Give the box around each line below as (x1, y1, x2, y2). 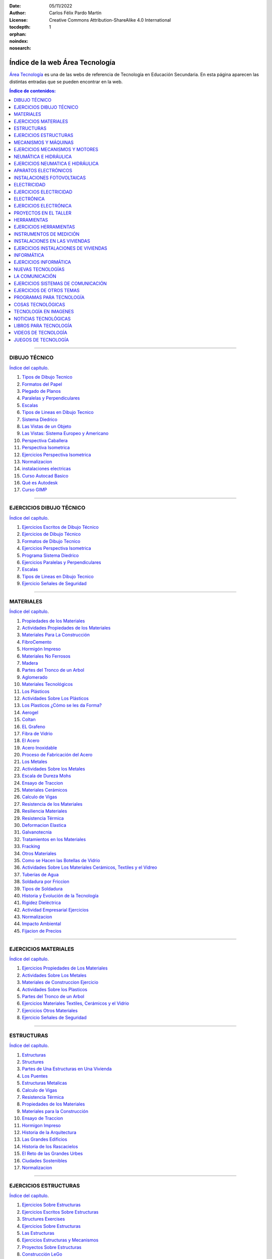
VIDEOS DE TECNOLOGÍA (14, 330, 67, 336)
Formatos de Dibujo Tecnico (22, 538, 81, 544)
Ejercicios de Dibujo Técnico (22, 531, 81, 537)
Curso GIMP (22, 486, 47, 493)
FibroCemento (22, 639, 52, 645)
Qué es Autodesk (22, 480, 58, 486)
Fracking (22, 844, 40, 850)
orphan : (9, 31, 27, 37)
